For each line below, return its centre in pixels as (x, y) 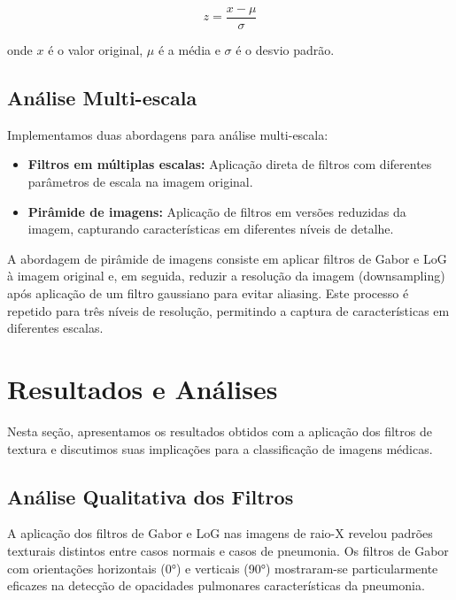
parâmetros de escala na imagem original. (140, 182)
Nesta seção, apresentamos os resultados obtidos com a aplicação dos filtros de (220, 431)
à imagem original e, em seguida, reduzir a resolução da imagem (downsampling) (226, 276)
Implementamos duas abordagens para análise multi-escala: (168, 134)
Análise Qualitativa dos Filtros (151, 496)
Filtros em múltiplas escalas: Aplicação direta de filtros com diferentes (230, 164)
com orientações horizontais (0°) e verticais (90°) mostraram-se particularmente (223, 568)
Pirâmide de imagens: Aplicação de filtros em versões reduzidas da (217, 211)
